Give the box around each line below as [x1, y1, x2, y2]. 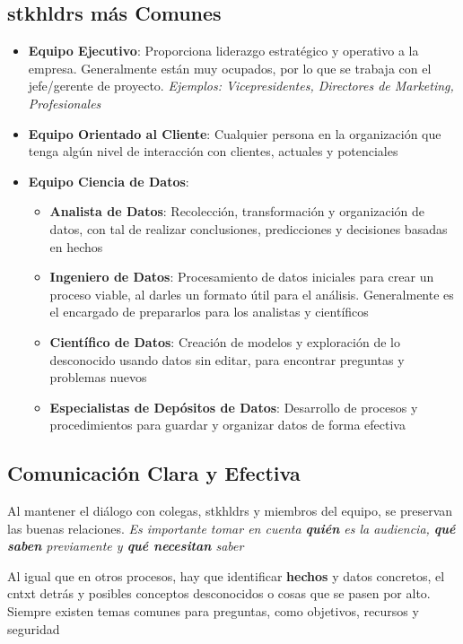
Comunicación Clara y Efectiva [7, 459, 301, 487]
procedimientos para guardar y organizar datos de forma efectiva [49, 415, 406, 434]
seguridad [7, 619, 60, 638]
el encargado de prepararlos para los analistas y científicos [49, 302, 369, 321]
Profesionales [28, 93, 101, 112]
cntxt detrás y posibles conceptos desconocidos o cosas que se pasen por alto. [7, 584, 431, 603]
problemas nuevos [49, 368, 147, 387]
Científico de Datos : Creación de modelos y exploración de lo [49, 332, 400, 351]
